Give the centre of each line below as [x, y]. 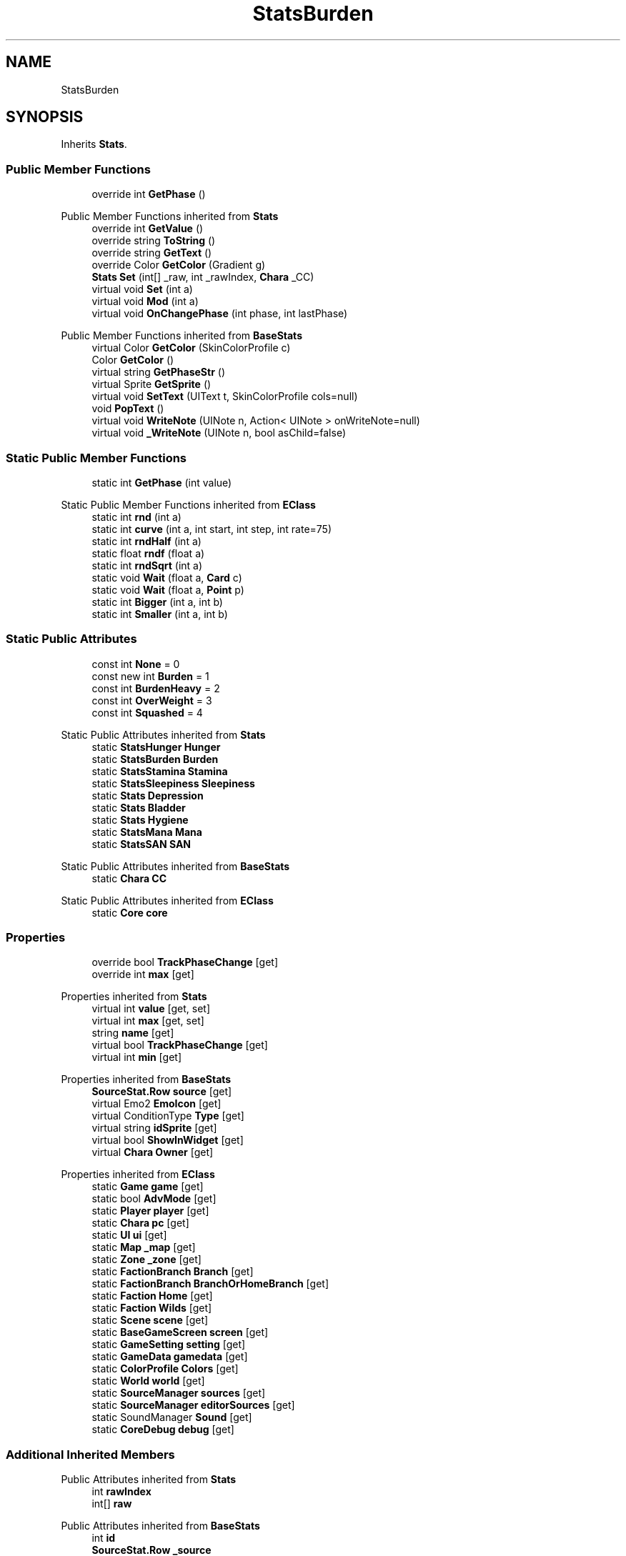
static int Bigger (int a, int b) [157, 602]
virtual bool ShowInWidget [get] [168, 1140]
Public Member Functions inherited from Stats [170, 216]
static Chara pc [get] [140, 1223]
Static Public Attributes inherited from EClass [167, 900]
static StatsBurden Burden [155, 759]
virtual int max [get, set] [148, 1021]
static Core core [130, 912]
